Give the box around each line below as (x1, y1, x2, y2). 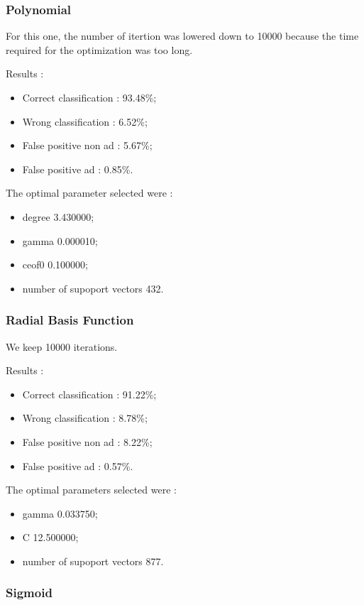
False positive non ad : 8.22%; (22, 434, 153, 449)
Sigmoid (6, 584, 53, 601)
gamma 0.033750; (22, 506, 98, 520)
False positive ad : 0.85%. (22, 161, 133, 176)
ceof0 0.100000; (22, 257, 88, 272)
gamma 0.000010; (22, 233, 98, 248)
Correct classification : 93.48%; (22, 90, 157, 104)
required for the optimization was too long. (6, 42, 193, 57)
